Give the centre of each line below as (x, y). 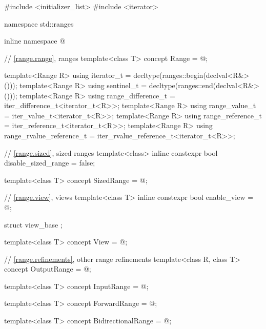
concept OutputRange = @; (48, 269)
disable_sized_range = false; (50, 163)
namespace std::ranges (39, 23)
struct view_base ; (33, 224)
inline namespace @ (35, 41)
